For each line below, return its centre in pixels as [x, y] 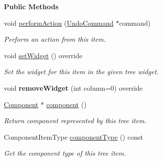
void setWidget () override [43, 55]
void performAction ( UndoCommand [59, 23]
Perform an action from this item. [55, 39]
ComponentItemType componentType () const [73, 137]
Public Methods [31, 6]
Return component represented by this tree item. [75, 121]
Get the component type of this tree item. [65, 153]
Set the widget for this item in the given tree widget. [81, 72]
